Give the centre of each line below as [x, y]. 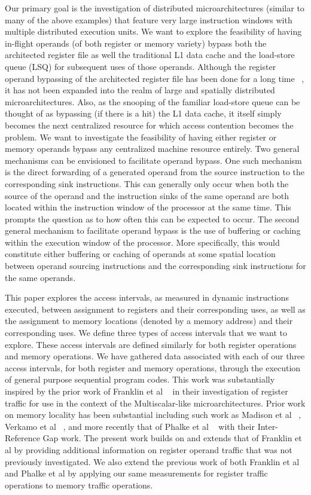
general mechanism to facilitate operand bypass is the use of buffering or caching [153, 230]
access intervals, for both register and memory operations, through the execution [153, 367]
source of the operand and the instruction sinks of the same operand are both [147, 195]
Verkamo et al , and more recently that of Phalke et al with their [130, 426]
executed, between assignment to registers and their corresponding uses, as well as [155, 309]
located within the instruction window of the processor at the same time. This [148, 207]
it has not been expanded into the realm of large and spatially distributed [140, 90]
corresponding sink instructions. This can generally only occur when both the [147, 183]
